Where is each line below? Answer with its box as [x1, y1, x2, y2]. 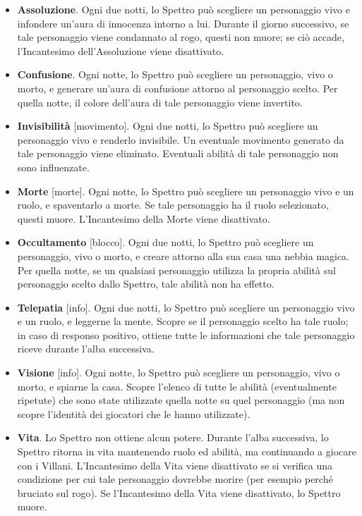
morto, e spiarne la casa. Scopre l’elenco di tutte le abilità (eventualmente [17, 379, 337, 393]
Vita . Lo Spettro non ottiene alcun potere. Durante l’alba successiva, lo [17, 430, 329, 445]
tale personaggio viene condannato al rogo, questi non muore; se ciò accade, [17, 30, 344, 44]
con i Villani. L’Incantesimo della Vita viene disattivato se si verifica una [17, 457, 332, 472]
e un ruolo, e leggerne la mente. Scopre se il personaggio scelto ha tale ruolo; [17, 314, 349, 328]
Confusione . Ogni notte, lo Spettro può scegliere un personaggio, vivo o [17, 67, 333, 82]
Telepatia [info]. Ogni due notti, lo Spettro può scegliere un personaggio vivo [17, 300, 355, 314]
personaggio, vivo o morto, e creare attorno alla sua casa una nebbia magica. [17, 248, 349, 263]
